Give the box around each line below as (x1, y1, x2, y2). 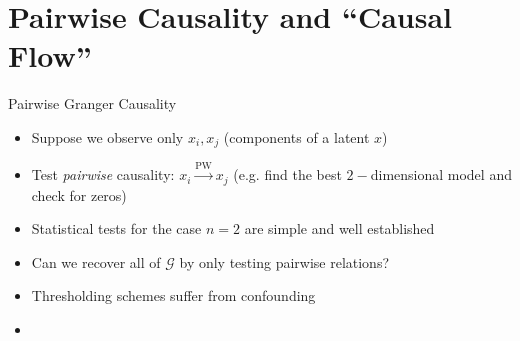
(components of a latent (223, 126, 370, 147)
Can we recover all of (31, 251, 161, 272)
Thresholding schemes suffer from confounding (31, 285, 316, 306)
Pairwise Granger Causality (8, 93, 177, 114)
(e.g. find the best (233, 164, 342, 185)
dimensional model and (370, 164, 512, 185)
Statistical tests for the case (31, 218, 202, 239)
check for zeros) (31, 184, 127, 205)
